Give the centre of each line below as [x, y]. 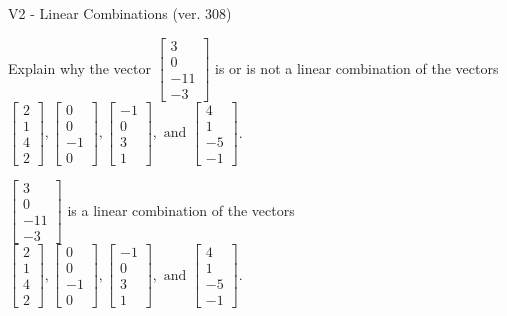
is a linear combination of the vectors [181, 209]
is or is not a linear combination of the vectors [357, 67]
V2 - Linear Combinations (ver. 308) [120, 13]
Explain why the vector [79, 67]
